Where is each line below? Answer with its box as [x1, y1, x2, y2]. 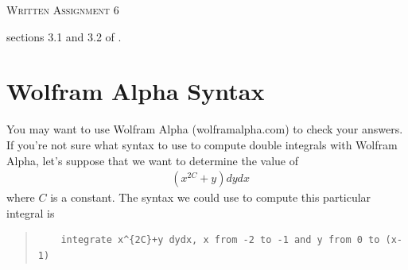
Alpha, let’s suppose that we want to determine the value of [6, 152, 298, 168]
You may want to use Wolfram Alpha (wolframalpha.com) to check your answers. [6, 121, 403, 137]
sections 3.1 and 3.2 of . [6, 28, 122, 44]
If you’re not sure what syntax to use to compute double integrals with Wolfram [6, 136, 398, 152]
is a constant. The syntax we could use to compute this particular [50, 189, 371, 206]
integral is [6, 204, 55, 221]
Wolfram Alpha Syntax [6, 75, 265, 107]
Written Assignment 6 [6, 2, 119, 17]
